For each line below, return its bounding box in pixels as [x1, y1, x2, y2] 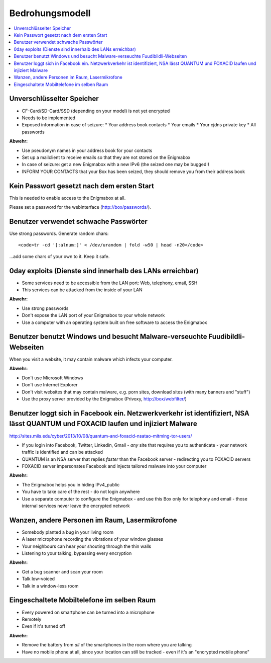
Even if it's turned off [22, 623, 65, 629]
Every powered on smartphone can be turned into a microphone [22, 609, 155, 615]
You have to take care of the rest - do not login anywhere [22, 488, 140, 495]
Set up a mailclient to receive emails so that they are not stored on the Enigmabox [22, 154, 191, 160]
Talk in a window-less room [22, 583, 79, 589]
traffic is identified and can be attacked [22, 449, 103, 455]
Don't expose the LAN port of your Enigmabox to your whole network [22, 312, 165, 318]
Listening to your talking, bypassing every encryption [22, 550, 132, 556]
